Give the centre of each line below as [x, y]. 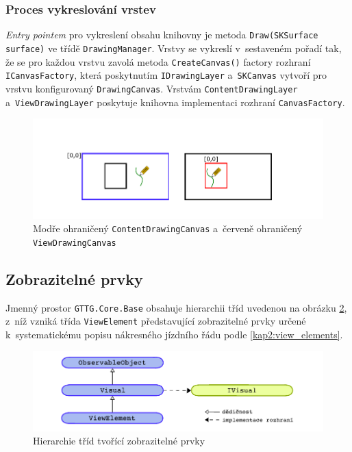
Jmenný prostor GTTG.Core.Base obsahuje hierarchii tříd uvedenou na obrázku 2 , [176, 307]
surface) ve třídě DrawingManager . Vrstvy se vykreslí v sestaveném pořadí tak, [174, 48]
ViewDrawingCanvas [75, 243]
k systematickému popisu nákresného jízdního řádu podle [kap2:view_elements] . [174, 335]
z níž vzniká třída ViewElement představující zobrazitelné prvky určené [156, 321]
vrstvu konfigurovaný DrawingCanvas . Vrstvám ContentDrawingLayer [152, 88]
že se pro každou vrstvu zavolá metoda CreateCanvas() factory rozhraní [158, 61]
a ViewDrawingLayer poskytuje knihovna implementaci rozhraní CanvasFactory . [175, 102]
